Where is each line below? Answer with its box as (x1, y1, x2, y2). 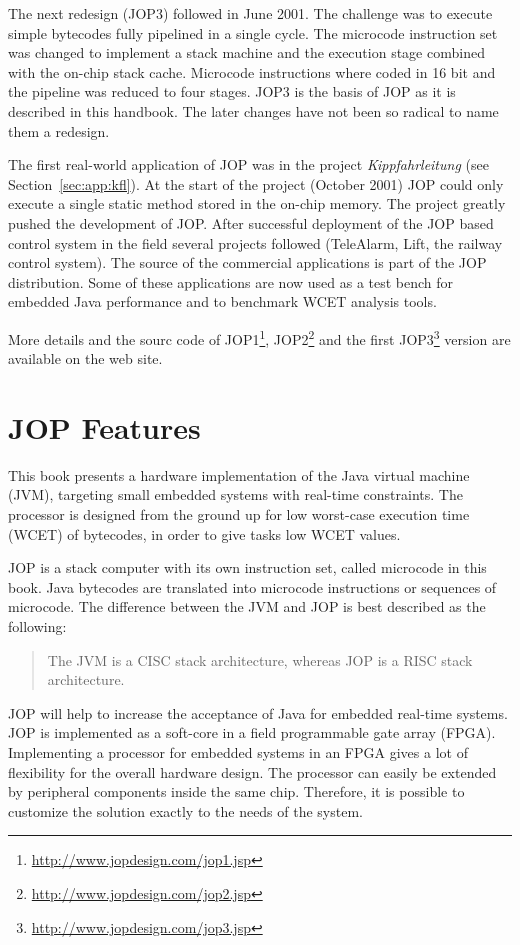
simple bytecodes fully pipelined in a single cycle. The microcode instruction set (8, 22, 498, 43)
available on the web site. (8, 348, 163, 369)
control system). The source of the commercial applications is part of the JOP (8, 252, 487, 273)
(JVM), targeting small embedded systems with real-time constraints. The (8, 484, 463, 505)
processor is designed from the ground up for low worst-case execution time (8, 504, 470, 525)
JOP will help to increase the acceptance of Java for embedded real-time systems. (8, 702, 508, 723)
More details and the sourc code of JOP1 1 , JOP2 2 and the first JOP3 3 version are (8, 325, 511, 349)
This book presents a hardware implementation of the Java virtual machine (8, 464, 470, 485)
